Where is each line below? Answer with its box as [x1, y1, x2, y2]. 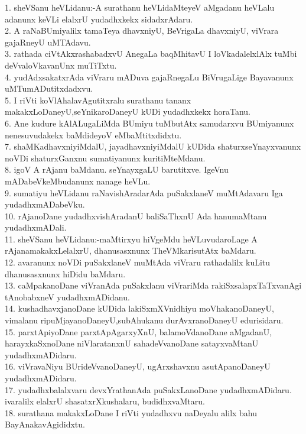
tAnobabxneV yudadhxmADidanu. [5, 290, 130, 303]
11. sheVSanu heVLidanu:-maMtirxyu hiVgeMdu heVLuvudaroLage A [5, 232, 258, 245]
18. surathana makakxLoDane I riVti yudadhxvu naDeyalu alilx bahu [5, 406, 258, 419]
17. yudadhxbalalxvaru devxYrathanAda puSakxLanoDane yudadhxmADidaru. [5, 383, 292, 396]
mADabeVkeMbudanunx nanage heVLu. [5, 174, 151, 187]
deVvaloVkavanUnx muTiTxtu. [5, 59, 117, 71]
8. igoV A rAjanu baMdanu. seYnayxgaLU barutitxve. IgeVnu [5, 163, 229, 176]
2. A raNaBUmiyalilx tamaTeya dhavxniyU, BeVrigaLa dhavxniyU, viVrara [5, 24, 279, 37]
